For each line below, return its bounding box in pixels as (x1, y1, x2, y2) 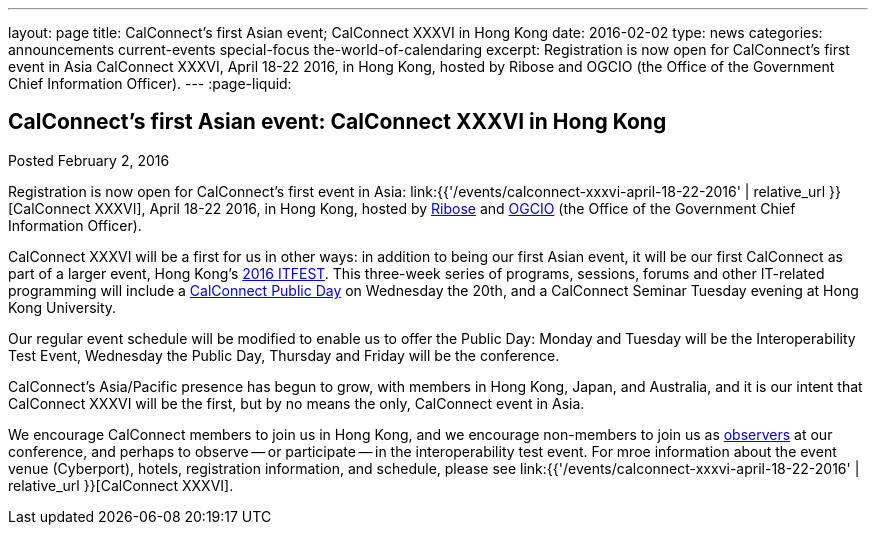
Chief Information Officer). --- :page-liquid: (8, 75, 292, 92)
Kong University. (8, 298, 117, 316)
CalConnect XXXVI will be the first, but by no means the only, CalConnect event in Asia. (8, 394, 585, 412)
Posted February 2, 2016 (8, 151, 170, 169)
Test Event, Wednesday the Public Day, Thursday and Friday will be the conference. (8, 346, 560, 364)
